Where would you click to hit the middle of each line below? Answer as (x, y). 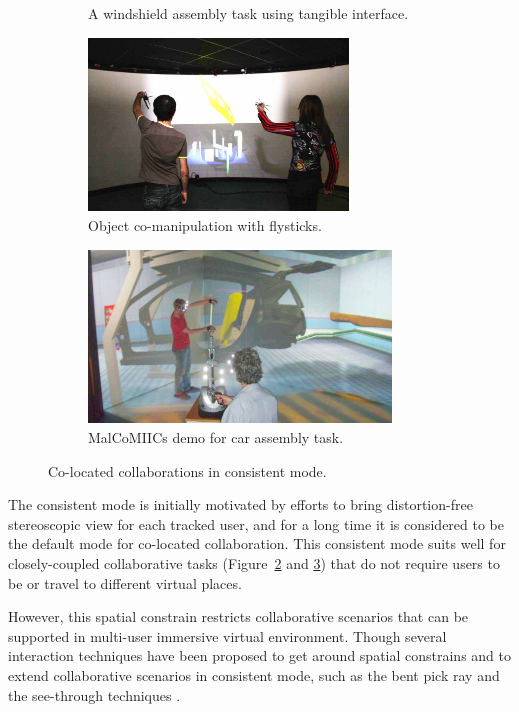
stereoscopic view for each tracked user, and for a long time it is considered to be (256, 523)
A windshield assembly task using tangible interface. (248, 13)
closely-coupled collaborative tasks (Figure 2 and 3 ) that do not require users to (254, 563)
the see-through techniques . (94, 694)
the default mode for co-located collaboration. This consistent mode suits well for (257, 543)
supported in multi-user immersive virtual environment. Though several (227, 635)
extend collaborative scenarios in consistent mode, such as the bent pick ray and (254, 675)
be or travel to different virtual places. (125, 582)
